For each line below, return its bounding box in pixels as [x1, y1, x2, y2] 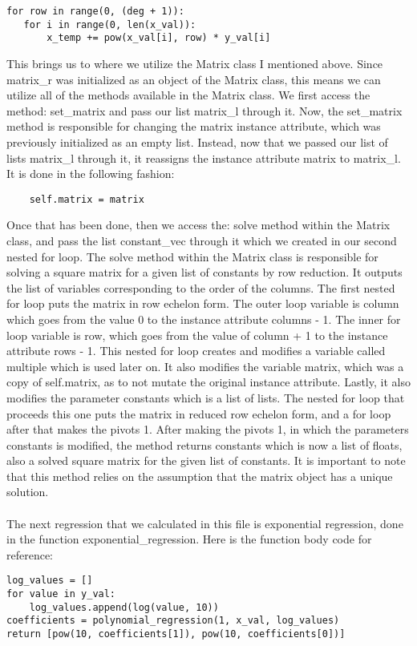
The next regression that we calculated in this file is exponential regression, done [6, 515, 403, 531]
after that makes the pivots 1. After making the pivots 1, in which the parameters [6, 421, 409, 438]
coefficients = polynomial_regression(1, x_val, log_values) [6, 615, 340, 627]
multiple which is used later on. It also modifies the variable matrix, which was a [6, 357, 404, 374]
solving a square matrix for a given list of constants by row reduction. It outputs [6, 264, 403, 281]
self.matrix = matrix [29, 193, 144, 205]
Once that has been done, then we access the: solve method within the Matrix [6, 216, 391, 233]
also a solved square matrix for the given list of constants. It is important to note [6, 452, 406, 469]
